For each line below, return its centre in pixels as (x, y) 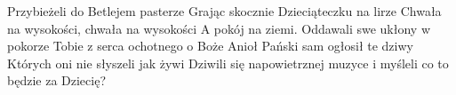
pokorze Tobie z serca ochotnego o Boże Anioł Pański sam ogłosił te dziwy (210, 46)
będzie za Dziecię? (56, 80)
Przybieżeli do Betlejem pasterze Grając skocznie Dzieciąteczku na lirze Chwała (224, 11)
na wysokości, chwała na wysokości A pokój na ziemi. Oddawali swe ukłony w (219, 28)
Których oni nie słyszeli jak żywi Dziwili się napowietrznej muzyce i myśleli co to (228, 63)
